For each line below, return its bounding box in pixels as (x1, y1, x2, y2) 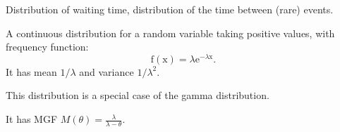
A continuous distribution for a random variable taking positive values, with (6, 25, 335, 40)
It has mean (6, 64, 57, 79)
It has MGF (6, 112, 58, 126)
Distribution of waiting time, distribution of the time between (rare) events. (6, 2, 334, 16)
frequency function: (6, 39, 89, 54)
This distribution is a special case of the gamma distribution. (6, 88, 269, 103)
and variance (79, 64, 134, 79)
